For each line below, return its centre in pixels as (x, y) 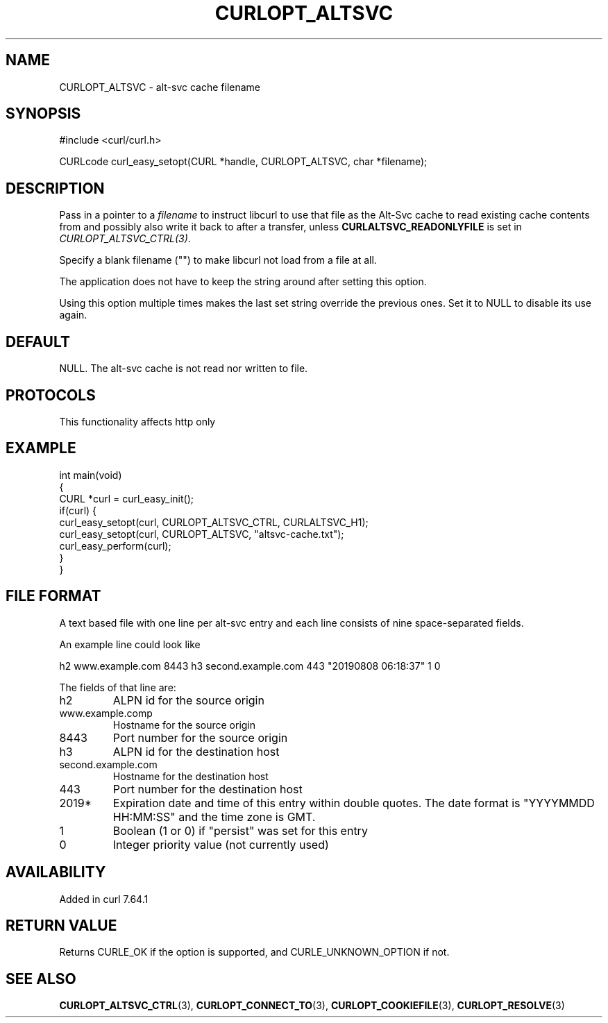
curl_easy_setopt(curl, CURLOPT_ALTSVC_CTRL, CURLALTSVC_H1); (214, 522)
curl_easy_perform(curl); (115, 546)
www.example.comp (106, 713)
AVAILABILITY (56, 872)
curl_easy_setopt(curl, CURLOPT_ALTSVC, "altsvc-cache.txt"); (202, 534)
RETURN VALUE (61, 925)
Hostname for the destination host (191, 776)
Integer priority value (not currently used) (221, 844)
